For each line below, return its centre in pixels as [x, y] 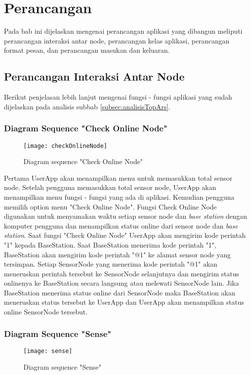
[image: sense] [48, 351]
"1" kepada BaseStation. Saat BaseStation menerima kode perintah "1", [110, 244]
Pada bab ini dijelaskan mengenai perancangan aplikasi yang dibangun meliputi [123, 31]
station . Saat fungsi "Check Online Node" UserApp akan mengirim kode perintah [125, 235]
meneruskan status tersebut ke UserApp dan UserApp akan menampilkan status [124, 302]
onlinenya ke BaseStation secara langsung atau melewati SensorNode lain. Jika [122, 283]
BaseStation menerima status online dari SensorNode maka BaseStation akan [120, 292]
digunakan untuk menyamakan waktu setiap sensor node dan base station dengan [125, 216]
